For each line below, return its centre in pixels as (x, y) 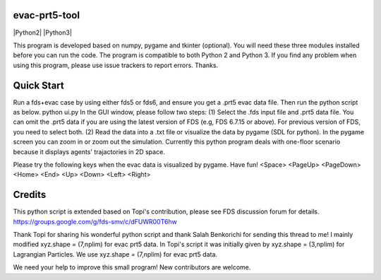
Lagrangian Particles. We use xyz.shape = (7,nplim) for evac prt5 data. (115, 254)
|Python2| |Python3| (42, 33)
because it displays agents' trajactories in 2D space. (89, 151)
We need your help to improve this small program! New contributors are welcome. (132, 267)
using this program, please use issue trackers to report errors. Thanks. (116, 65)
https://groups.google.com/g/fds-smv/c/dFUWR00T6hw (95, 221)
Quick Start (38, 85)
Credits (30, 195)
